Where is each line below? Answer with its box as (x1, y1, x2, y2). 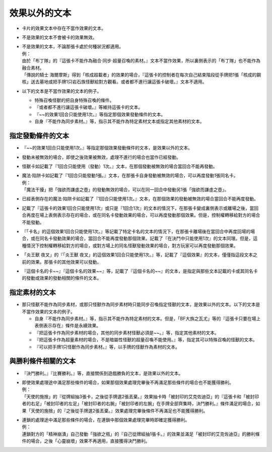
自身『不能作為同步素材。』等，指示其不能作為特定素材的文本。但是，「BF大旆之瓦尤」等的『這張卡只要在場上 (34, 316, 261, 322)
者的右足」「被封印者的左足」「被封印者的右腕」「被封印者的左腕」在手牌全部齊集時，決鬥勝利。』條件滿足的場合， (22, 401, 256, 407)
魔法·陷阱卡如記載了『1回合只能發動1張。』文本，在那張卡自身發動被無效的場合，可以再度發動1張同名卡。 (22, 173, 239, 179)
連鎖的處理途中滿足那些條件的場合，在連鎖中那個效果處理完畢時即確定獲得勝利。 (22, 417, 190, 423)
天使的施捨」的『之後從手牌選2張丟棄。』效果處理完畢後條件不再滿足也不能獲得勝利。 (30, 408, 208, 414)
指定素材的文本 (9, 288, 56, 297)
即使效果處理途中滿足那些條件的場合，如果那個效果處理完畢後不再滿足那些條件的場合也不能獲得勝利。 (22, 379, 234, 385)
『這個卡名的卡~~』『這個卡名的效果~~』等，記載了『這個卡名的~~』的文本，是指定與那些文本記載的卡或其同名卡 (22, 268, 258, 274)
